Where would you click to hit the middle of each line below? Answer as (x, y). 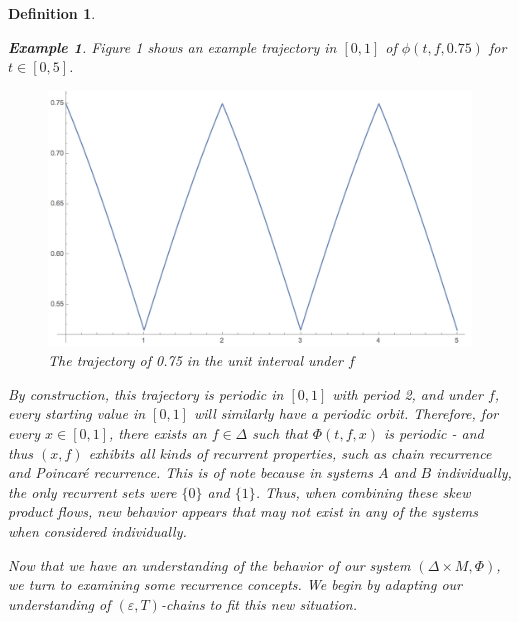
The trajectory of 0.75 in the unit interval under (195, 360)
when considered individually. (97, 531)
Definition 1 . (52, 13)
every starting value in (77, 413)
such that (280, 433)
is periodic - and (433, 433)
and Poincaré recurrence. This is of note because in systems (190, 472)
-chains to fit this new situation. (259, 603)
